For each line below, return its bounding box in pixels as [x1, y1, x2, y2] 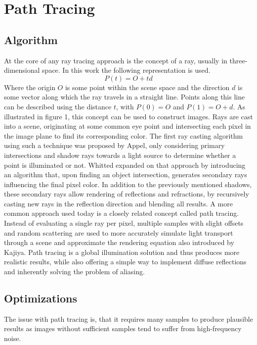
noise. [4, 333, 21, 344]
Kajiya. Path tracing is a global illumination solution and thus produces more [4, 246, 240, 257]
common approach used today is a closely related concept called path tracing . [4, 208, 239, 218]
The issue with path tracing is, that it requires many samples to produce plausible [4, 313, 253, 324]
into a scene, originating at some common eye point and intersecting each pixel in [4, 121, 251, 131]
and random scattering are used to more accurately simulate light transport [4, 227, 233, 238]
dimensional [4, 65, 40, 75]
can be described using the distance [4, 101, 112, 111]
